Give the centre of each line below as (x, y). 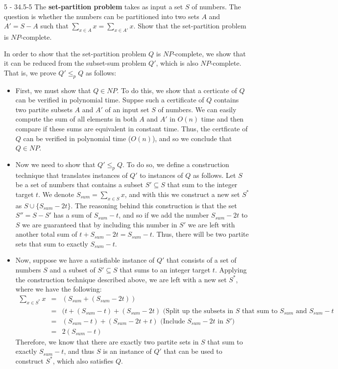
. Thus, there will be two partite (200, 234)
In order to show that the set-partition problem (75, 53)
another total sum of (46, 234)
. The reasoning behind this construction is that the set (154, 205)
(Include (173, 321)
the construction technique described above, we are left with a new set (121, 279)
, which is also (177, 63)
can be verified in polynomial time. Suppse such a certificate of (110, 100)
